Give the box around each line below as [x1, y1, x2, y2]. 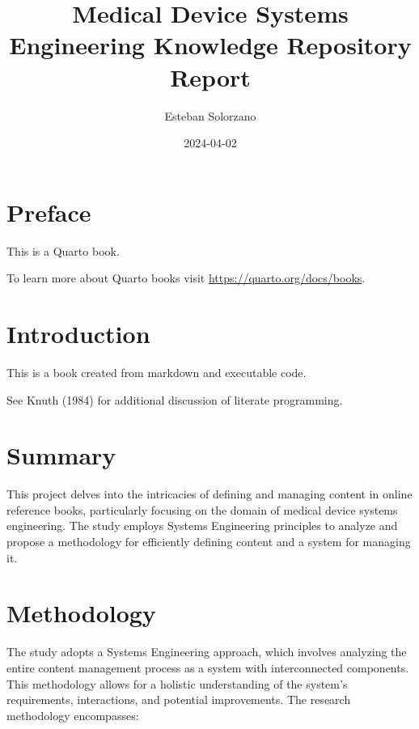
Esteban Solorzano [164, 107, 256, 124]
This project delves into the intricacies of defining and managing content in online [6, 485, 413, 502]
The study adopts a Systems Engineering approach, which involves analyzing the [6, 643, 407, 660]
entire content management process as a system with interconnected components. [6, 659, 409, 676]
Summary [6, 439, 116, 472]
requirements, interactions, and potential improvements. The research [6, 691, 351, 708]
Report [170, 60, 251, 93]
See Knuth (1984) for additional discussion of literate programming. [6, 391, 343, 408]
